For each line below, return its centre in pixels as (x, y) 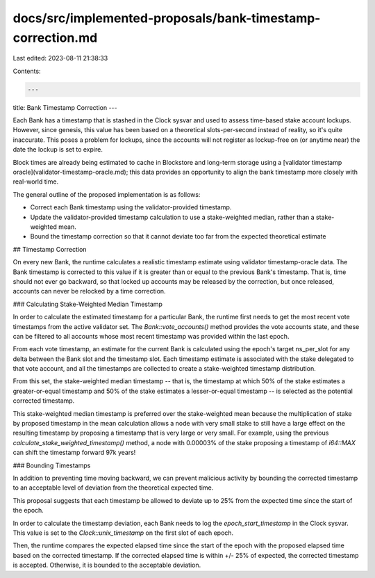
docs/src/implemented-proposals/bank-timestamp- (167, 18)
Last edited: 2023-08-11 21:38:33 (60, 58)
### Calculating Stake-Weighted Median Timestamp (88, 304)
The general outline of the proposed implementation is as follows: (107, 194)
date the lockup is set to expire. (58, 150)
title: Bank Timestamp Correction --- (65, 107)
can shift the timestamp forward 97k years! (74, 453)
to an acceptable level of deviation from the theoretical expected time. (113, 488)
